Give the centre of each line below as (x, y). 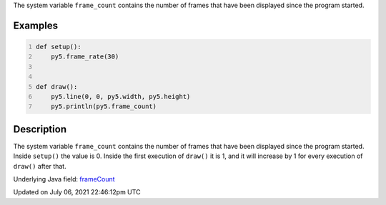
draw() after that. (40, 166)
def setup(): (59, 47)
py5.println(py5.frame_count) (104, 106)
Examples (36, 25)
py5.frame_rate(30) (85, 57)
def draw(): (57, 86)
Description (40, 129)
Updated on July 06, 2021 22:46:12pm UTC (77, 192)
